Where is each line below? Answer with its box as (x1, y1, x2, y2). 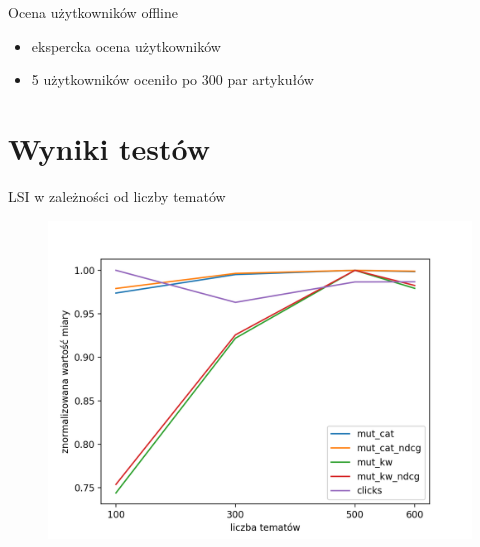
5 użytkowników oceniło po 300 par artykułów (31, 69, 314, 90)
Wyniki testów (8, 127, 211, 168)
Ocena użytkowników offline (8, 2, 178, 22)
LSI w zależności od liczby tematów (8, 185, 226, 206)
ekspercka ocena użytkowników (31, 35, 221, 56)
